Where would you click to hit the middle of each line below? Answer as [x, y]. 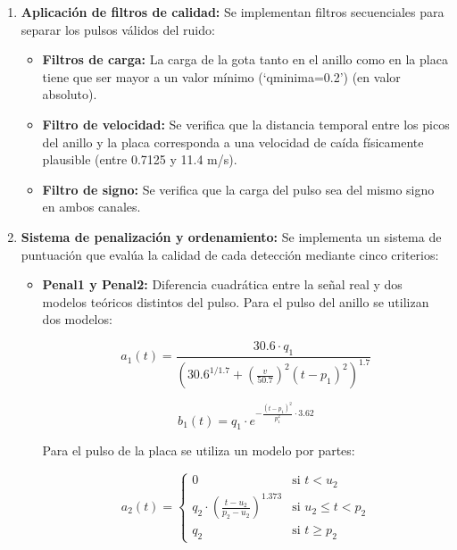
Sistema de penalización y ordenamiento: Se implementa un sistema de [231, 236]
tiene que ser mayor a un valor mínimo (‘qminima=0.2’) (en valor [221, 76]
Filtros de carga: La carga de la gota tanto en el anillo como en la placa [245, 59]
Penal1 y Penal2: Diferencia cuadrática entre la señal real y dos [222, 284]
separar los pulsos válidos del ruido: [118, 29]
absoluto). [70, 94]
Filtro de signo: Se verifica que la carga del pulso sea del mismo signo [238, 189]
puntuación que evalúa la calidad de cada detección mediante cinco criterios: [230, 254]
